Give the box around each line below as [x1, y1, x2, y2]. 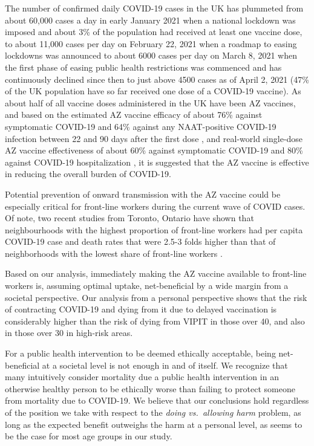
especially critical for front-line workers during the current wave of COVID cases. [5, 199, 306, 212]
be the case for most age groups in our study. [5, 430, 172, 442]
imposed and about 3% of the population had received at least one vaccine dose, [5, 25, 303, 38]
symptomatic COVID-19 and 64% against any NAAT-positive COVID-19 [5, 120, 276, 132]
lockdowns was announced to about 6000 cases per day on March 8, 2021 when [5, 49, 297, 62]
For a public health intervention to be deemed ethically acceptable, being [5, 347, 276, 360]
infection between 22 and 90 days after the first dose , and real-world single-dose [5, 132, 303, 144]
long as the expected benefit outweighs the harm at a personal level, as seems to [5, 418, 303, 430]
